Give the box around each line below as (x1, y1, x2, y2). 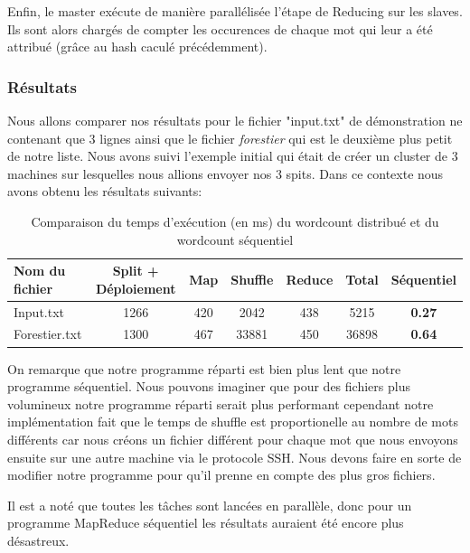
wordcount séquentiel (176, 230, 294, 248)
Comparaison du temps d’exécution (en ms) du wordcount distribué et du (31, 211, 439, 230)
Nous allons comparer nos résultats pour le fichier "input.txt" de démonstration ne (7, 111, 463, 129)
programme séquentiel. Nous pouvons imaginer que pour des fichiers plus (7, 377, 410, 396)
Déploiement (95, 278, 176, 297)
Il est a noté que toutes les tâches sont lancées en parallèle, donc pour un (7, 495, 412, 514)
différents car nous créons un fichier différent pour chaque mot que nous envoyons (7, 429, 458, 448)
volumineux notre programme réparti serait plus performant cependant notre (7, 394, 434, 413)
